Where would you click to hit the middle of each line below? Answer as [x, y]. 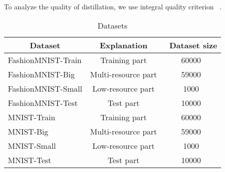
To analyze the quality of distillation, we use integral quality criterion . [113, 6]
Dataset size [193, 45]
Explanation [124, 45]
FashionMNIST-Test [43, 103]
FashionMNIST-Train [45, 60]
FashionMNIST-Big [41, 74]
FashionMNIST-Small [45, 88]
